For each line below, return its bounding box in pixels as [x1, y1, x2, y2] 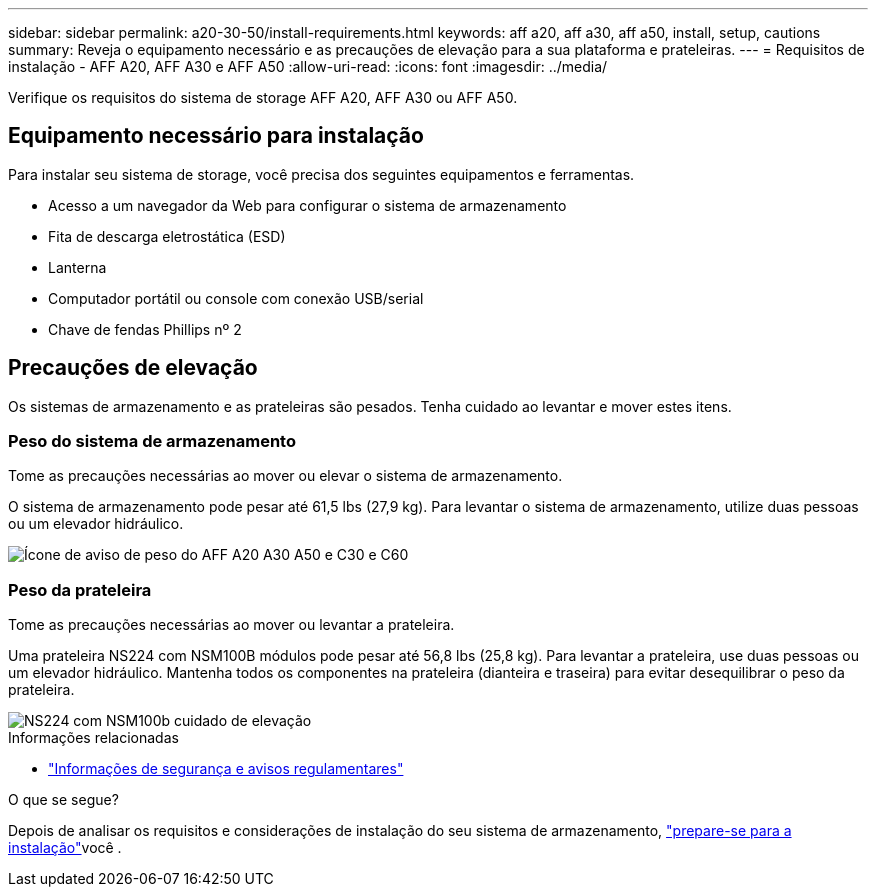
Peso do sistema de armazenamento [8, 431, 296, 452]
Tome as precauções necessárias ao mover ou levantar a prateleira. [8, 616, 455, 634]
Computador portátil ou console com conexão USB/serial [48, 289, 424, 307]
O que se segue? [8, 791, 119, 809]
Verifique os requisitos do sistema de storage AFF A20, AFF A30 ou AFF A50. [8, 89, 518, 106]
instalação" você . [8, 839, 122, 857]
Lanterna [48, 258, 107, 276]
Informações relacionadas [8, 729, 179, 747]
